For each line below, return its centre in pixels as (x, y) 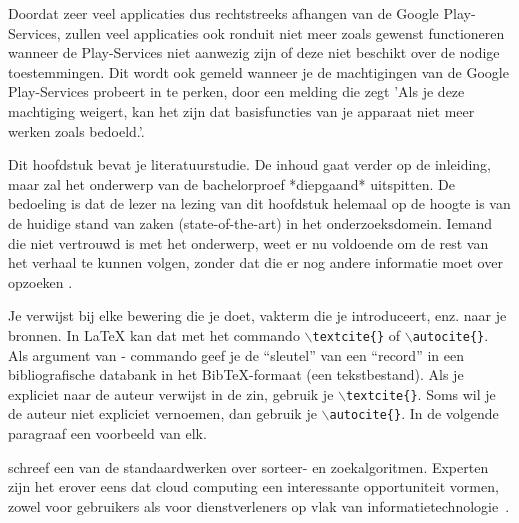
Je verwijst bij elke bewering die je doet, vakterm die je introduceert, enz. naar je (257, 315)
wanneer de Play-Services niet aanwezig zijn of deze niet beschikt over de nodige (254, 52)
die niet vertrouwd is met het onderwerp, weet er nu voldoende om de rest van (248, 242)
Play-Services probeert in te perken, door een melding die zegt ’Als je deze (236, 91)
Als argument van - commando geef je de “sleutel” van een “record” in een (236, 354)
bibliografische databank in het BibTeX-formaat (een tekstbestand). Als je (236, 374)
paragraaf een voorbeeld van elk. (107, 433)
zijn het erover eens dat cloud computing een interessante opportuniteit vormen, (253, 486)
